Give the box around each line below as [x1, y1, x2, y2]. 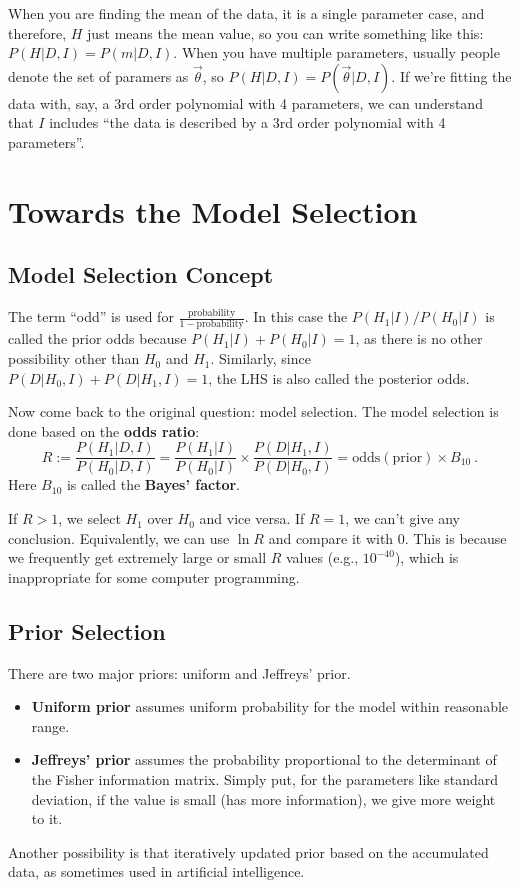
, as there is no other [355, 328, 483, 349]
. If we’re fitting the [391, 65, 512, 86]
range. [31, 715, 70, 736]
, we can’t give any [345, 508, 460, 529]
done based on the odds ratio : [8, 420, 200, 441]
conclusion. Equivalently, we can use [8, 527, 230, 548]
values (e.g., [286, 547, 359, 568]
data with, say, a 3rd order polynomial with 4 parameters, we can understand [8, 92, 483, 113]
